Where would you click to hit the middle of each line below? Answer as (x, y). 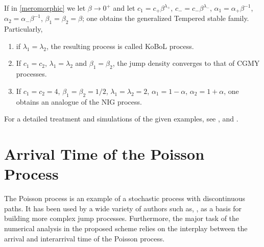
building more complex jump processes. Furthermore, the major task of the (122, 218)
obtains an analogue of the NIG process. (79, 101)
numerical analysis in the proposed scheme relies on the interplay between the (126, 228)
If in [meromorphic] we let (45, 8)
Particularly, (23, 29)
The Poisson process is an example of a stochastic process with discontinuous (125, 198)
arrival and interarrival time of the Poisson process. (85, 238)
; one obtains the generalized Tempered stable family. (166, 18)
